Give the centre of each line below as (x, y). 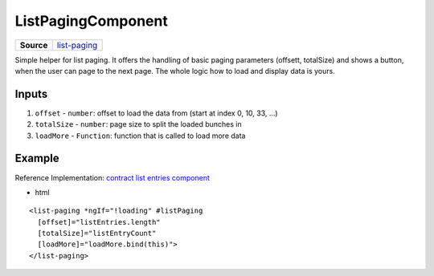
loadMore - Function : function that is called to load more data (140, 136)
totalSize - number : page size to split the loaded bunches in (138, 124)
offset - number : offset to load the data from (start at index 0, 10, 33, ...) (156, 113)
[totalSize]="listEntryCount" (97, 233)
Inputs (31, 93)
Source (34, 45)
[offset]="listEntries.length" (99, 222)
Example (37, 158)
